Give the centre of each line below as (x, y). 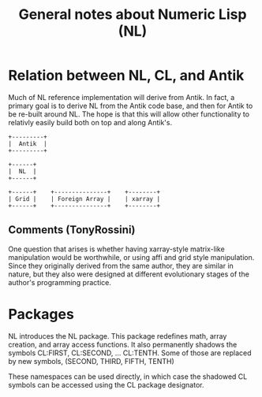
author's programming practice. (60, 282)
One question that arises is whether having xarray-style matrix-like (116, 249)
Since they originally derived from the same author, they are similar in (121, 265)
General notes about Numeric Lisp (133, 15)
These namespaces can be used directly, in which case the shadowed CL (128, 377)
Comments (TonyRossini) (72, 230)
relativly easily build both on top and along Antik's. (90, 122)
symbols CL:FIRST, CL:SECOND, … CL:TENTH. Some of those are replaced (130, 353)
